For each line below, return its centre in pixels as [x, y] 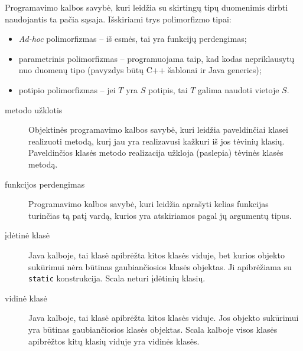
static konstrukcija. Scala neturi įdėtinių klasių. [117, 278]
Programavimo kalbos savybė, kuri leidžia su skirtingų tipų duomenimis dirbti [146, 7]
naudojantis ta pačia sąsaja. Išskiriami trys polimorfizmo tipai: [118, 19]
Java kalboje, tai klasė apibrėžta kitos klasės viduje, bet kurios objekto [157, 255]
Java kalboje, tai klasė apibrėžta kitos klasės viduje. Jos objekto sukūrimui [164, 318]
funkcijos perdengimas [45, 184]
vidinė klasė [26, 298]
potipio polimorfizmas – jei [67, 89]
